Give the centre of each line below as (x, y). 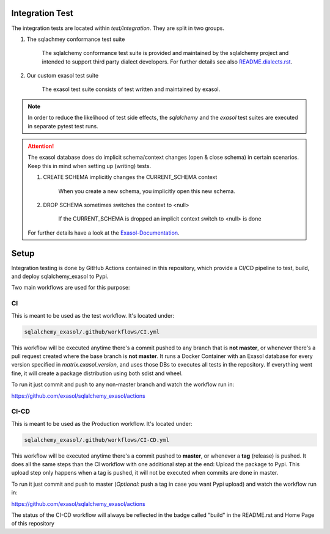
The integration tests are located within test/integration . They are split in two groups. (118, 28)
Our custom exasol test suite (63, 76)
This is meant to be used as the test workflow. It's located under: (93, 315)
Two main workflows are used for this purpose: (71, 288)
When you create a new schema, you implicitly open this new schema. (147, 191)
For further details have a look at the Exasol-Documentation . (104, 233)
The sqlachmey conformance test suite (76, 39)
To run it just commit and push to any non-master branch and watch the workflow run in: (123, 384)
